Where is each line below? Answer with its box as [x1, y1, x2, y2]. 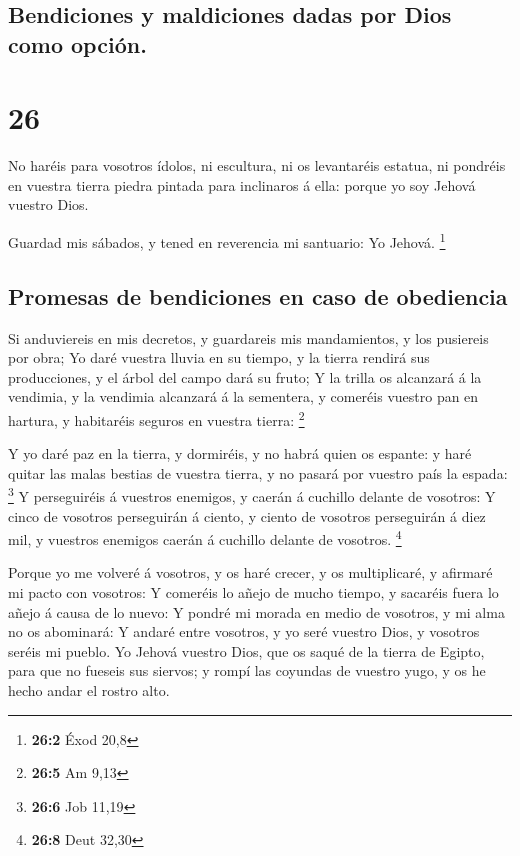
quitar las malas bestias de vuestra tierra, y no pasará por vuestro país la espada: [8, 462, 508, 483]
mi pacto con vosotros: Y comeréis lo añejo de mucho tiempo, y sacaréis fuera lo [8, 582, 499, 603]
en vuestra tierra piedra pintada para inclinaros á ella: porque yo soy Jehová [8, 174, 476, 195]
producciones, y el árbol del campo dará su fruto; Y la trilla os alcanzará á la [8, 366, 482, 387]
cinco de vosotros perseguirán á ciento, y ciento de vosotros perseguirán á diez [8, 505, 486, 526]
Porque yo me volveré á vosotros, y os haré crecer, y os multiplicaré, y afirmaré [8, 562, 493, 583]
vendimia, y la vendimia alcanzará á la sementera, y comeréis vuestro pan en [8, 386, 479, 407]
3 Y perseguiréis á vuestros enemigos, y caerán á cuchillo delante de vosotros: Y [8, 483, 496, 506]
